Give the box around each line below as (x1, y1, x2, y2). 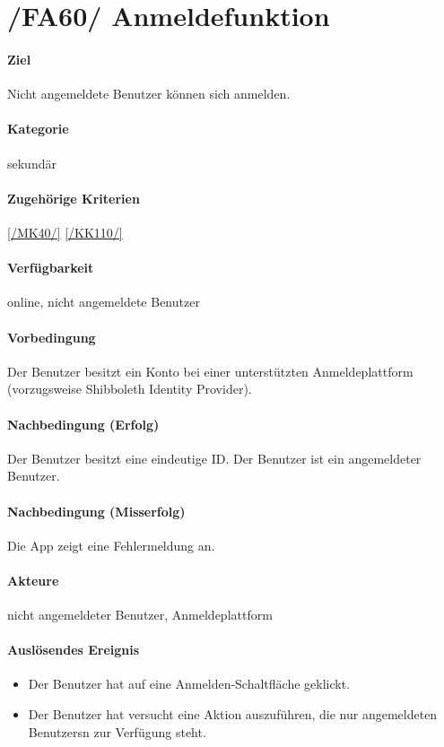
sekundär (7, 153, 57, 172)
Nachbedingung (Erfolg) (7, 414, 160, 433)
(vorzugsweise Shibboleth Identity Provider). (7, 379, 252, 398)
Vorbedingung (7, 327, 96, 346)
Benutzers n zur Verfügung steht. (28, 722, 206, 741)
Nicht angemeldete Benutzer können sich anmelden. (7, 84, 291, 103)
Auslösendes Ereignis (7, 640, 140, 659)
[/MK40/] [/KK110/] (7, 222, 123, 241)
